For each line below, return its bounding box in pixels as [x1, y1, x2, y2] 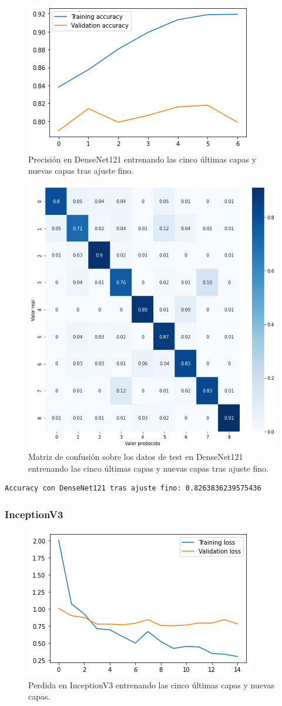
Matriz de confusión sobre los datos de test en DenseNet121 [28, 450, 243, 463]
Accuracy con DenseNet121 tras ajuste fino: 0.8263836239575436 [5, 484, 261, 493]
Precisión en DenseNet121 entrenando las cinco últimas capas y [28, 153, 257, 165]
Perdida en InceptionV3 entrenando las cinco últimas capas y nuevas [28, 678, 275, 691]
